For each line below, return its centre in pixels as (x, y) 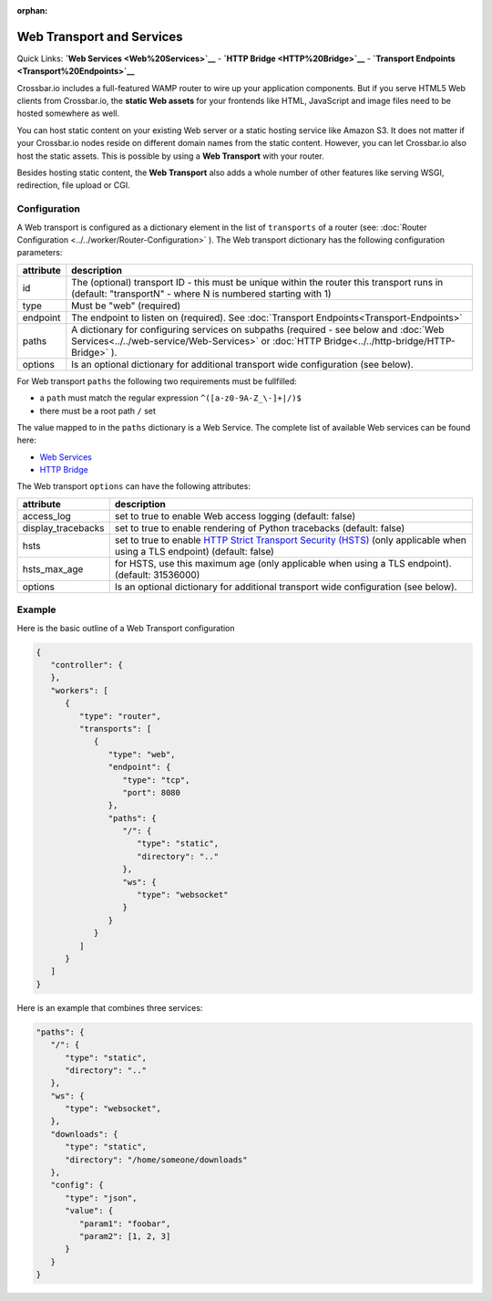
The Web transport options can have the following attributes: (133, 486)
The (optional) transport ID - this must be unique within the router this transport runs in (257, 282)
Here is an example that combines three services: (110, 1007)
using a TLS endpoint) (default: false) (195, 551)
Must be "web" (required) (126, 306)
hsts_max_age (53, 568)
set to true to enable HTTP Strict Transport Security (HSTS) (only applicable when (290, 540)
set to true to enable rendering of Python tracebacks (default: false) (260, 527)
